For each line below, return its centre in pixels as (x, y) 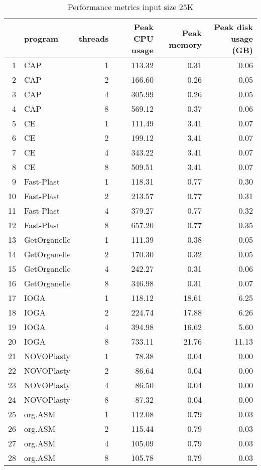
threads (94, 38)
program (41, 38)
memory (185, 44)
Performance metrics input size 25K (130, 7)
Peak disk (233, 27)
